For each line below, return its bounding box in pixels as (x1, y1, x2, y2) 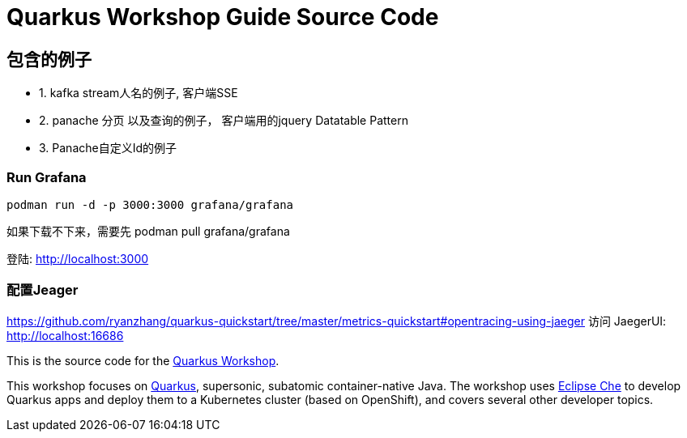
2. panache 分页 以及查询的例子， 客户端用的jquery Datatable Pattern (39, 113, 408, 128)
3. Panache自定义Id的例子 (39, 141, 177, 155)
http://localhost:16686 (6, 328, 124, 342)
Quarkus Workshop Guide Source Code (6, 3, 439, 31)
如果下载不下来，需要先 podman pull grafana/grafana (6, 223, 290, 238)
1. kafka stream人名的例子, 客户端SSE (39, 86, 238, 100)
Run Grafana (6, 168, 87, 185)
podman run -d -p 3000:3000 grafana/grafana (6, 198, 294, 211)
